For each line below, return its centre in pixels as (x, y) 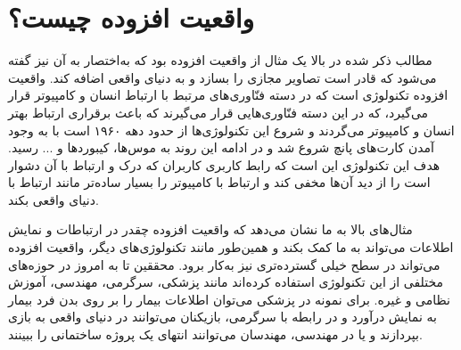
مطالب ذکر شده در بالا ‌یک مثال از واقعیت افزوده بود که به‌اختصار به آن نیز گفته (220, 60)
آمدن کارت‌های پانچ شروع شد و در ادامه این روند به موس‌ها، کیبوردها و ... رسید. (221, 147)
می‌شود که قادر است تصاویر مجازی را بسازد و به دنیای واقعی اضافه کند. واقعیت (222, 77)
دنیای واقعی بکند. (54, 199)
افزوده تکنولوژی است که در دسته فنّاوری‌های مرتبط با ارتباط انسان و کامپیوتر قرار (228, 95)
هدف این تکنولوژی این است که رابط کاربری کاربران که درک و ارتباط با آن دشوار (224, 164)
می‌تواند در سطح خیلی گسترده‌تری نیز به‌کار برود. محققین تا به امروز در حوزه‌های (224, 264)
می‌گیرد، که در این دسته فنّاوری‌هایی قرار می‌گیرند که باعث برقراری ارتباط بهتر (218, 112)
